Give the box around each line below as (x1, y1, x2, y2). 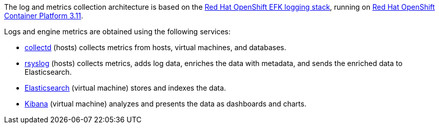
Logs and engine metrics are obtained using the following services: (4, 27, 231, 36)
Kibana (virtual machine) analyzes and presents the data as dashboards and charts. (25, 99, 307, 108)
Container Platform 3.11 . (4, 11, 83, 20)
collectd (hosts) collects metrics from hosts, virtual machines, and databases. (25, 43, 286, 52)
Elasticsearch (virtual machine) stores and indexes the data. (25, 83, 226, 92)
